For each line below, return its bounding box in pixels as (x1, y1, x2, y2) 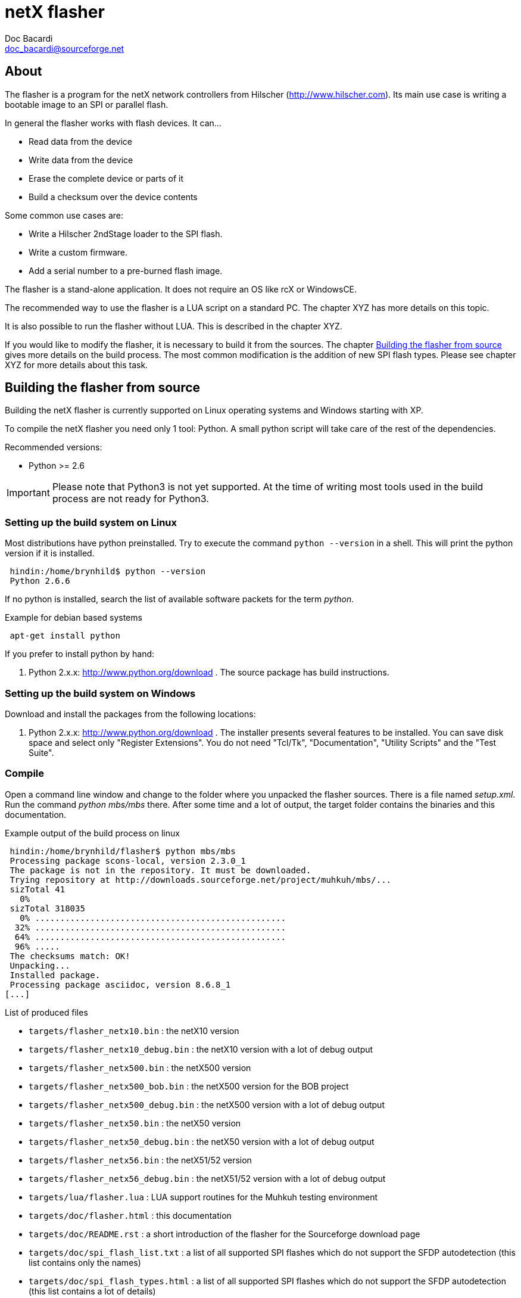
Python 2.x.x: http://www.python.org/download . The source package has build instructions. (29, 667, 389, 678)
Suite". (29, 747, 54, 758)
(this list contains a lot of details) (29, 1285, 156, 1296)
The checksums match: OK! (10, 951, 130, 961)
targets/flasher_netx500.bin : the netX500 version (29, 1062, 251, 1073)
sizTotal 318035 (10, 903, 85, 913)
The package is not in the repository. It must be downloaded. (10, 865, 311, 875)
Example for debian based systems (5, 612, 142, 623)
